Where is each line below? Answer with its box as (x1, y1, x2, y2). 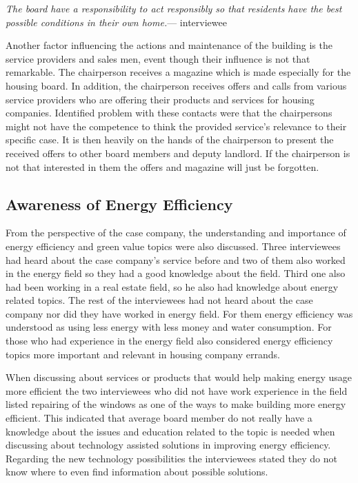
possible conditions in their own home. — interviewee (6, 14, 227, 29)
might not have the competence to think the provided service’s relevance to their (6, 119, 347, 133)
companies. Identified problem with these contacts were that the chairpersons (6, 105, 332, 120)
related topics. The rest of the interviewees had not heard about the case (6, 293, 313, 307)
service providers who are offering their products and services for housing (6, 92, 315, 106)
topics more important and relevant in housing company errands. (6, 347, 280, 361)
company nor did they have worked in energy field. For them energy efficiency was (6, 306, 353, 320)
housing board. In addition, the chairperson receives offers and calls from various (6, 78, 347, 92)
